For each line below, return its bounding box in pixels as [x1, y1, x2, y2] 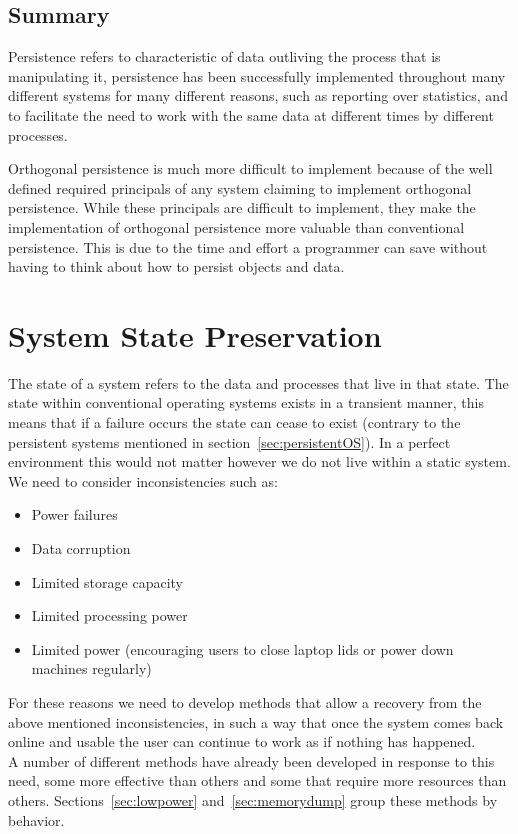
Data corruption [31, 538, 131, 559]
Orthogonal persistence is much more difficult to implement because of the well [8, 158, 493, 179]
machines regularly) [31, 658, 152, 679]
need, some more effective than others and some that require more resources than [8, 770, 507, 791]
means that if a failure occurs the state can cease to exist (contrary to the [8, 412, 461, 433]
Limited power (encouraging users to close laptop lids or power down [31, 638, 454, 659]
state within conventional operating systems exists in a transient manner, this [8, 392, 484, 413]
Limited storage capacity [31, 571, 183, 592]
